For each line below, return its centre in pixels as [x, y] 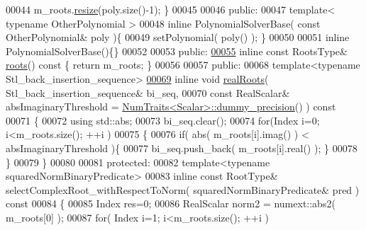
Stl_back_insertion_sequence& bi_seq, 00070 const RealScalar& [148, 92]
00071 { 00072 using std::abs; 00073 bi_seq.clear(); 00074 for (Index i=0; [163, 120]
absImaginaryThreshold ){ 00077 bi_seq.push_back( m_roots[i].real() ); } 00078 [182, 148]
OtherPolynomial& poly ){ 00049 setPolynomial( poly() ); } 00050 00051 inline [178, 37]
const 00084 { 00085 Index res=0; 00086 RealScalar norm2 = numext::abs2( [171, 203]
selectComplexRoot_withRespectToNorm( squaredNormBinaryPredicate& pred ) [183, 189]
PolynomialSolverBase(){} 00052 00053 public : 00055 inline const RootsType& [177, 51]
